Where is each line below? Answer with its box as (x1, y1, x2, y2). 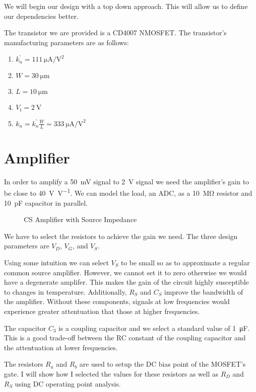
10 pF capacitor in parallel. (4, 197, 88, 208)
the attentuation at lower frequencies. (4, 342, 118, 352)
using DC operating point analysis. (15, 378, 121, 389)
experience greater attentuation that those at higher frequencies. (4, 306, 200, 316)
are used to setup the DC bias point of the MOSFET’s (79, 359, 246, 369)
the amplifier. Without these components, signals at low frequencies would (4, 296, 230, 307)
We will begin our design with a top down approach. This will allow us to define (4, 1, 248, 11)
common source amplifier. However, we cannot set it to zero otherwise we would (4, 267, 247, 277)
